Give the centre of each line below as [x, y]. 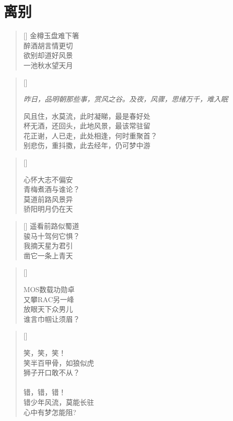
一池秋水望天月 [48, 65]
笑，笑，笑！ [45, 352]
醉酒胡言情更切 [48, 45]
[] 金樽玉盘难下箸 [51, 36]
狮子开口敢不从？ [52, 372]
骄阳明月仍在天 [48, 209]
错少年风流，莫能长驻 [59, 402]
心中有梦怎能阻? [50, 412]
